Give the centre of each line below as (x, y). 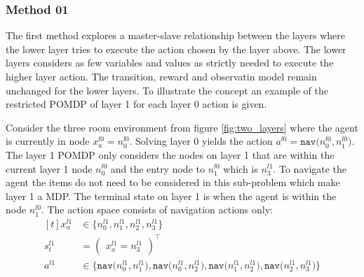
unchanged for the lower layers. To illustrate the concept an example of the (167, 90)
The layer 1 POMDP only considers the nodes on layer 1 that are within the (170, 154)
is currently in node (48, 141)
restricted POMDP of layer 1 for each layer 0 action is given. (136, 104)
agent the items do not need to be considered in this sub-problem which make (173, 182)
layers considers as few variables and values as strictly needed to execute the (170, 63)
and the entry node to (157, 168)
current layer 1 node (49, 168)
